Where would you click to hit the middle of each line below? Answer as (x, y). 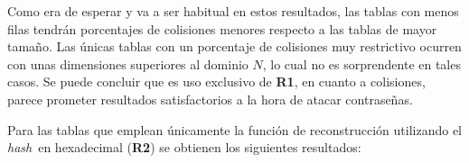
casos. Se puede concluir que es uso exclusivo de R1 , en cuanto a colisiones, (216, 81)
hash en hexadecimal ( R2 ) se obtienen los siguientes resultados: (184, 147)
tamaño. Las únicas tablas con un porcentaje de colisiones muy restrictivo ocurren (234, 46)
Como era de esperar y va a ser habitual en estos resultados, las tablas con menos (233, 11)
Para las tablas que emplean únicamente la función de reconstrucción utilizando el (234, 129)
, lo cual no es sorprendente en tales (361, 63)
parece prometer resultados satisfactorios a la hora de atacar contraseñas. (210, 99)
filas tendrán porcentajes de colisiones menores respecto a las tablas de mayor (222, 28)
